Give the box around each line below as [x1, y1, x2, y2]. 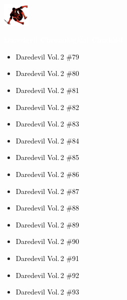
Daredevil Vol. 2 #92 [15, 269, 79, 280]
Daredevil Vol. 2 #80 [15, 68, 79, 78]
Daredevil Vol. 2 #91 [15, 252, 79, 263]
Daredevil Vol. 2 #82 [15, 101, 79, 112]
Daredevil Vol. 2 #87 [15, 185, 79, 196]
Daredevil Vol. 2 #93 [15, 286, 79, 297]
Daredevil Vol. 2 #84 [15, 135, 79, 145]
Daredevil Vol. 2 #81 [15, 85, 79, 95]
